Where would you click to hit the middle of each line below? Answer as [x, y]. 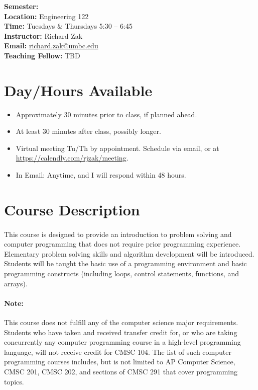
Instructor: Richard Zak [43, 35]
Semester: [21, 6]
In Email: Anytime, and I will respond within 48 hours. [101, 175]
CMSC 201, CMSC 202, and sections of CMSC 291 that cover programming [121, 371]
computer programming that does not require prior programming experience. [122, 244]
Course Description [72, 209]
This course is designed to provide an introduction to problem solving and [118, 234]
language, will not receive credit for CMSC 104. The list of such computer [118, 352]
